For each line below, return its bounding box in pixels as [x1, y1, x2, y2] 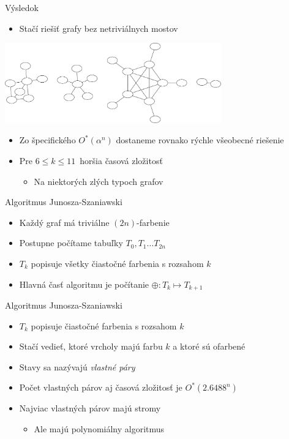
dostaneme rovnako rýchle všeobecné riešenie [116, 133, 284, 146]
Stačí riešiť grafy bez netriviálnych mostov [19, 21, 178, 34]
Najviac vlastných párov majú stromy [19, 402, 161, 415]
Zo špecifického [19, 133, 76, 146]
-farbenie [137, 216, 170, 228]
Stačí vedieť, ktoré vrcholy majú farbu [19, 340, 163, 353]
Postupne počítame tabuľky [19, 236, 123, 249]
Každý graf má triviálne [19, 216, 110, 228]
